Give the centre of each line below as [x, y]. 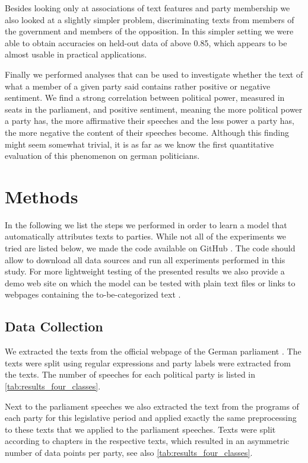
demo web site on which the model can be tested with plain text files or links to [150, 282]
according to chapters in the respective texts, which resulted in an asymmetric [147, 441]
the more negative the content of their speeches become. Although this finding [147, 132]
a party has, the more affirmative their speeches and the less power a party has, [150, 121]
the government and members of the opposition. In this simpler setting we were [149, 31]
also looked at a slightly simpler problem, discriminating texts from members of [150, 19]
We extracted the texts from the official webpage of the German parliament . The [153, 351]
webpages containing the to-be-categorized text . [93, 294]
